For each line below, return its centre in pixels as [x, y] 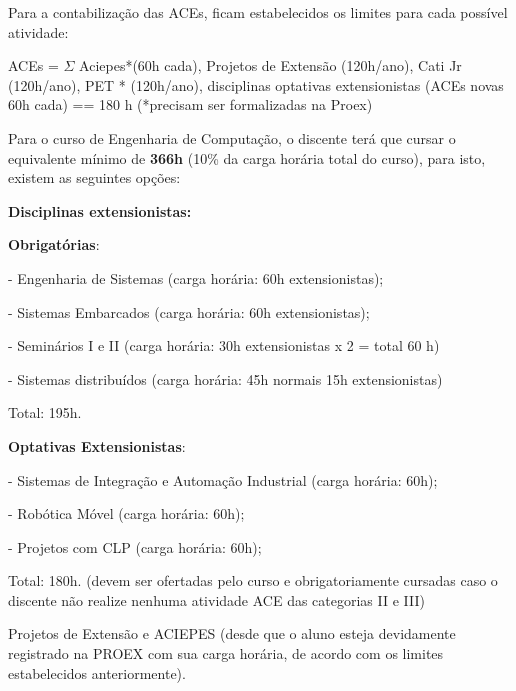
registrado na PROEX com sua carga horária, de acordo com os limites [226, 653]
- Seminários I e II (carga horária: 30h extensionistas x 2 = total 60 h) [224, 345]
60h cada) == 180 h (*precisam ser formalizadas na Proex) [190, 104]
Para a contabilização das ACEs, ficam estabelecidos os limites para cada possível [258, 12]
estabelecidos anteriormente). [97, 672]
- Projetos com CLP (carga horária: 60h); [135, 546]
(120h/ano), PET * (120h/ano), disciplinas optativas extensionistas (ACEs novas [256, 84]
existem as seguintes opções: [94, 177]
